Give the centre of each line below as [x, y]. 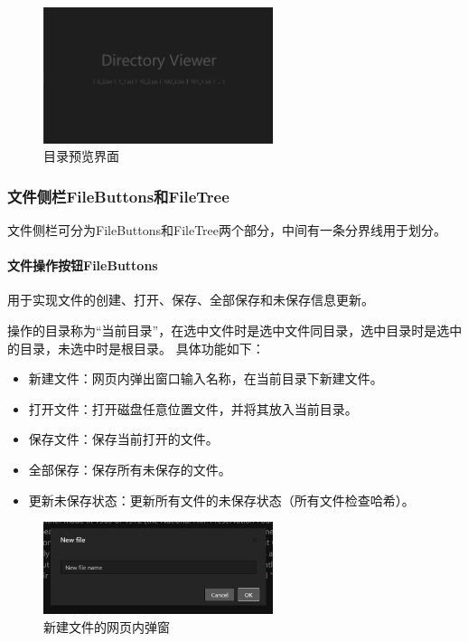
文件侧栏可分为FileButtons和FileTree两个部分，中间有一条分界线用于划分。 [227, 229]
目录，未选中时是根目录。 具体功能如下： [142, 348]
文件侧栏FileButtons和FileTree [118, 196]
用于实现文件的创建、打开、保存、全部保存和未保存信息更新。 [191, 300]
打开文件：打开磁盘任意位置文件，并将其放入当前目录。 [193, 408]
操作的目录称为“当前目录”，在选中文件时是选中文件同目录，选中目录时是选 [229, 330]
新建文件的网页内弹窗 [107, 626]
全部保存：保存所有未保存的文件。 [130, 469]
